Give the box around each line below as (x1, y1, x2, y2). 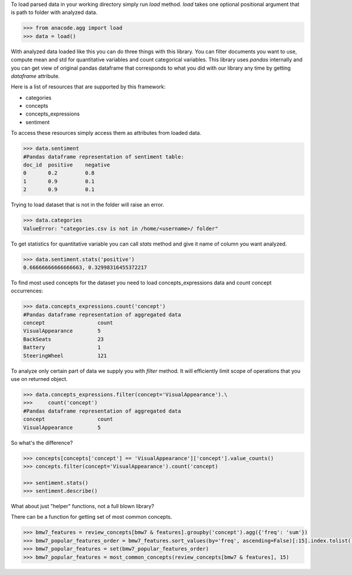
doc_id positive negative (23, 162, 110, 168)
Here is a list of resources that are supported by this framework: (11, 83, 166, 90)
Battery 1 (23, 344, 101, 351)
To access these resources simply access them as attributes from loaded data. (11, 130, 202, 137)
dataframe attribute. (11, 72, 60, 79)
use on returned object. (11, 376, 67, 382)
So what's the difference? (11, 439, 73, 446)
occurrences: (11, 287, 43, 294)
